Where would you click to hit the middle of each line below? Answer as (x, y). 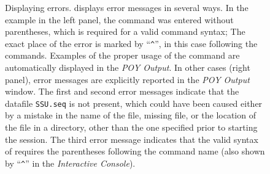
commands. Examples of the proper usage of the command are (122, 55)
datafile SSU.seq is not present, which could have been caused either (134, 103)
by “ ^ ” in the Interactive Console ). (70, 163)
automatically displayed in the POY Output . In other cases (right (128, 67)
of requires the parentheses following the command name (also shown (135, 151)
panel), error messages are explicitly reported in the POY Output (127, 79)
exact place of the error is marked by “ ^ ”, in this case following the (131, 43)
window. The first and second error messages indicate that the (122, 91)
